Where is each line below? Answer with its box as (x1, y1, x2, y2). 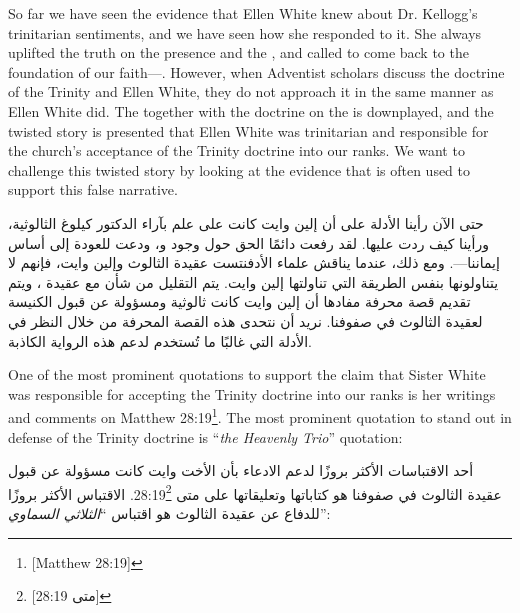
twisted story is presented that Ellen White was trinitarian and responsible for (8, 120, 489, 141)
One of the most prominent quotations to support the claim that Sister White (8, 364, 486, 385)
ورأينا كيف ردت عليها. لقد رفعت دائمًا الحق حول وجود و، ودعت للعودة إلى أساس (8, 232, 489, 253)
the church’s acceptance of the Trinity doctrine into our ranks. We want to (8, 140, 465, 161)
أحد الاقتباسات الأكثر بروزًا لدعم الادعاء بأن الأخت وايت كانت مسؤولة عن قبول (8, 460, 474, 481)
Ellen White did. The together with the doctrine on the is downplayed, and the (8, 100, 494, 121)
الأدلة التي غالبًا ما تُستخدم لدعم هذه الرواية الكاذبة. (8, 330, 312, 351)
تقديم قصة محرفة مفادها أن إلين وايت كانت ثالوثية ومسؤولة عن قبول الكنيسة (8, 291, 471, 312)
